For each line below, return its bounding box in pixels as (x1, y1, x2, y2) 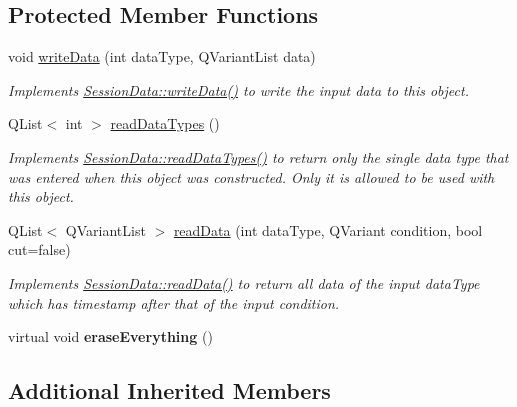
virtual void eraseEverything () (8, 326, 213, 347)
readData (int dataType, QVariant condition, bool (173, 219, 483, 240)
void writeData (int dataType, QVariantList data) (8, 46, 316, 67)
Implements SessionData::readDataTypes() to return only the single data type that (8, 146, 509, 167)
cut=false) (8, 239, 71, 260)
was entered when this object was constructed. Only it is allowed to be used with (8, 166, 495, 187)
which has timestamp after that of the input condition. (8, 292, 340, 313)
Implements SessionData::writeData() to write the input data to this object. (8, 79, 469, 100)
